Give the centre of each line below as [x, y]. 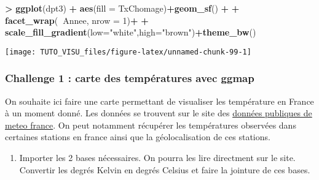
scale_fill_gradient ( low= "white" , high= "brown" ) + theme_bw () [131, 32]
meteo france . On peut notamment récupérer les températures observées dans [151, 125]
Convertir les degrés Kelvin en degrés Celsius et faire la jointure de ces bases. [165, 169]
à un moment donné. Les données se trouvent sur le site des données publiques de [159, 113]
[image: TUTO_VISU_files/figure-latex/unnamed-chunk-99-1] [128, 52]
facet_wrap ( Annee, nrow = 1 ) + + [77, 20]
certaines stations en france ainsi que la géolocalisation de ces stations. [138, 137]
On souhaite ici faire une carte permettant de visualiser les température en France [159, 101]
